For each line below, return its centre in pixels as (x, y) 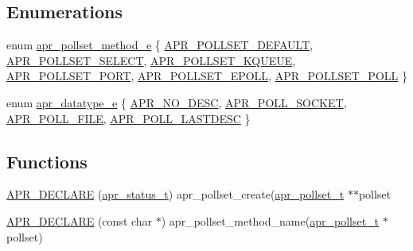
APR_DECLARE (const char (80, 220)
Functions (47, 161)
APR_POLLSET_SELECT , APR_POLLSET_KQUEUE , (151, 60)
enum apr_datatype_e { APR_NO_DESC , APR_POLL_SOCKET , (177, 102)
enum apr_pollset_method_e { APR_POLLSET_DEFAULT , (160, 45)
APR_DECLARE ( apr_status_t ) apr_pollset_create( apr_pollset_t (175, 194)
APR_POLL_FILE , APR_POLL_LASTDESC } (129, 118)
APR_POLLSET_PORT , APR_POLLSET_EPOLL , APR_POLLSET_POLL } (207, 76)
